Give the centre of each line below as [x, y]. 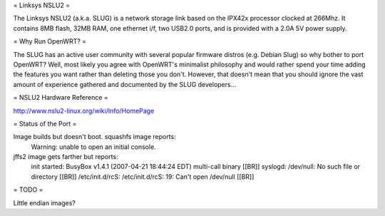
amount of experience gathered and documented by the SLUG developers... [125, 84]
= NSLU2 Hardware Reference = [61, 98]
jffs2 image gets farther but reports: [66, 157]
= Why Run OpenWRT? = [50, 41]
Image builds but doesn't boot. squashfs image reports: [94, 137]
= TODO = [28, 190]
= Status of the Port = [45, 123]
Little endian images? [45, 202]
